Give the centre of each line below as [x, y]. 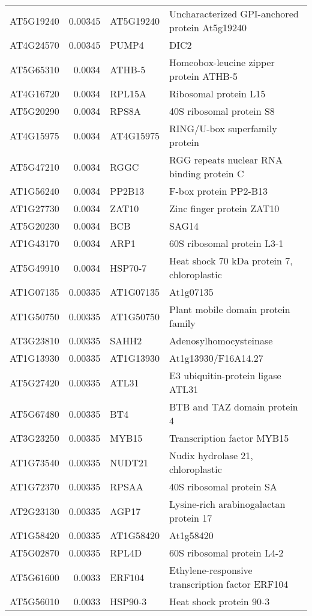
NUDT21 [129, 462]
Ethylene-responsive [211, 570]
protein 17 [191, 518]
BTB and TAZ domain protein [234, 407]
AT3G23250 [34, 438]
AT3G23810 [34, 340]
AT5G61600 [34, 577]
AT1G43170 [34, 243]
